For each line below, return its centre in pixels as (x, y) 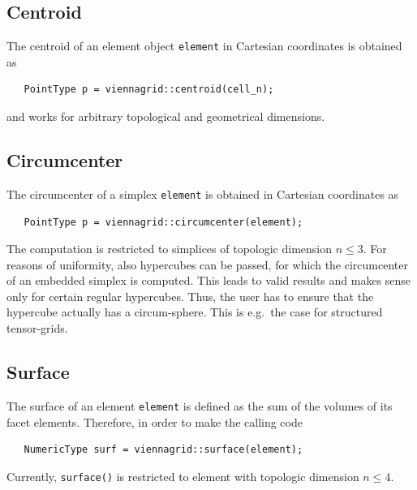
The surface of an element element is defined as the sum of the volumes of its (200, 405)
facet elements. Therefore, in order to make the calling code (155, 421)
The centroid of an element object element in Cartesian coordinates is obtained (204, 46)
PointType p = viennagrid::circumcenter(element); (163, 222)
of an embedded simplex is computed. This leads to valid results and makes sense (209, 280)
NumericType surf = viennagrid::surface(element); (163, 450)
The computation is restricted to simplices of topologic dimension (170, 249)
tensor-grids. (37, 328)
